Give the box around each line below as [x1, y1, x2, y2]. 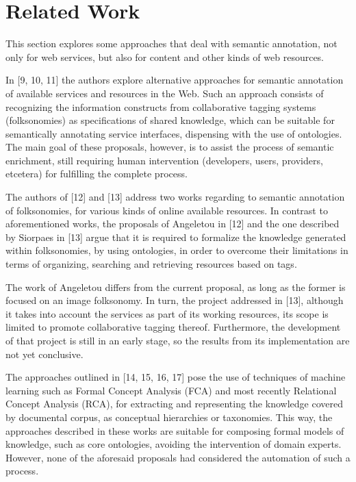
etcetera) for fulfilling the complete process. [5, 166, 188, 181]
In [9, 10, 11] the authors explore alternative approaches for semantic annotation [5, 73, 344, 87]
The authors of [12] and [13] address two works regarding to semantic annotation [5, 190, 345, 204]
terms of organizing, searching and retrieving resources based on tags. [5, 257, 297, 271]
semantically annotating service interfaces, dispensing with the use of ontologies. [5, 126, 342, 140]
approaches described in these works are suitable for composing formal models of [5, 423, 344, 437]
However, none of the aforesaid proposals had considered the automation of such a [5, 450, 351, 464]
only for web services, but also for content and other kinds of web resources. [5, 49, 325, 64]
